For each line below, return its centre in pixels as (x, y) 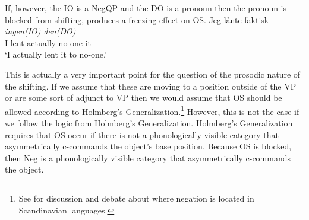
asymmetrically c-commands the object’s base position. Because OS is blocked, (148, 146)
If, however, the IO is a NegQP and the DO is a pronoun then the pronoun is (146, 8)
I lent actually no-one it (48, 42)
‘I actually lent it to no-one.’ (56, 54)
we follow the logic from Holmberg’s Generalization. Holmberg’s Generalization (149, 123)
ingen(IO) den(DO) (40, 31)
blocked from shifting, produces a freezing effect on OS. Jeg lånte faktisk (137, 19)
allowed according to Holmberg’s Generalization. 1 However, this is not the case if (152, 110)
